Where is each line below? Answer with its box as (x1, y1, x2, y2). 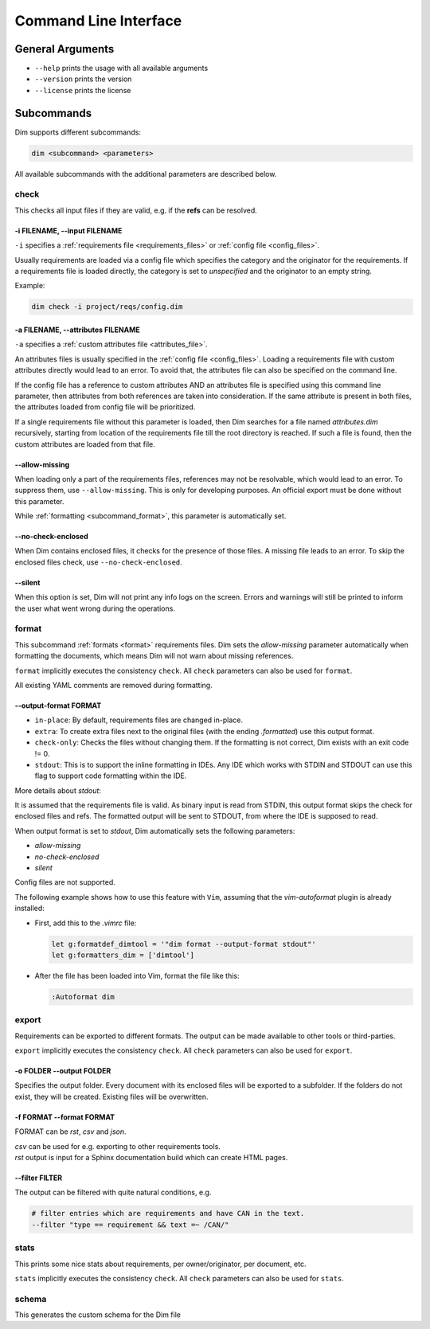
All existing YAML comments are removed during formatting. (14, 680, 213, 690)
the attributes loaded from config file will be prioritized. (14, 402, 196, 412)
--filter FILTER (14, 1173, 63, 1182)
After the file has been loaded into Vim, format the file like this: (34, 971, 240, 980)
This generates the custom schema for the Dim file (14, 1310, 181, 1319)
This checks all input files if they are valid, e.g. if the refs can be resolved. (14, 205, 258, 215)
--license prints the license (34, 85, 131, 95)
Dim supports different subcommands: (14, 127, 141, 137)
